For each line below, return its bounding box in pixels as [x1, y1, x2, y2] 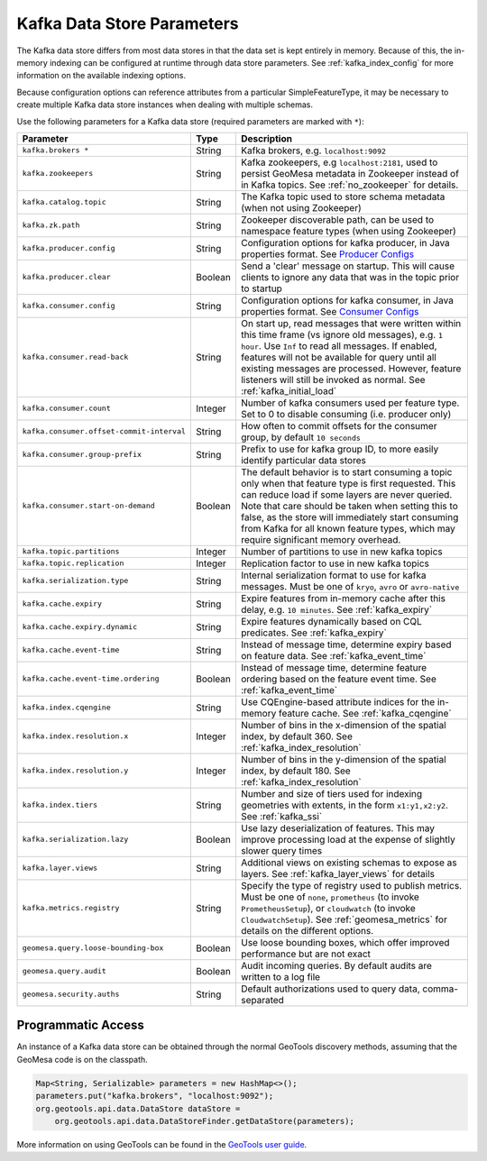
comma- [422, 983, 459, 995]
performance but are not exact [240, 947, 372, 960]
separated [240, 993, 284, 1006]
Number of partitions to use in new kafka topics [240, 545, 444, 558]
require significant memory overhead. [240, 533, 401, 545]
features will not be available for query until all [240, 351, 436, 363]
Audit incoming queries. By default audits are [240, 959, 433, 972]
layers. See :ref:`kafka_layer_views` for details [240, 867, 436, 880]
